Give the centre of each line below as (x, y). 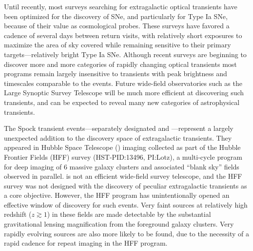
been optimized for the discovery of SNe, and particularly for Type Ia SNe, (116, 16)
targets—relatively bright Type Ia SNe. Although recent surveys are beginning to (125, 54)
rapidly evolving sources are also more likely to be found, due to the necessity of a (126, 233)
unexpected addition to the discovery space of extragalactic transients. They (118, 137)
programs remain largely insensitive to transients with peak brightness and (116, 73)
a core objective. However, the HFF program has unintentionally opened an (117, 195)
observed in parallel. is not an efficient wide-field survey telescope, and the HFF (123, 176)
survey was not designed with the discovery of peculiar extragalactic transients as (126, 185)
